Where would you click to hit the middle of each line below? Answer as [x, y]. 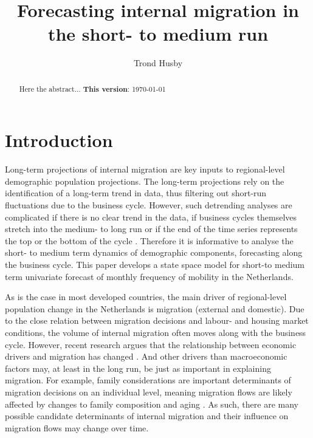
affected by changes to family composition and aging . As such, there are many [152, 404]
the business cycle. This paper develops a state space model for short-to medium [155, 265]
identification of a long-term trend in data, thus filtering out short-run [136, 193]
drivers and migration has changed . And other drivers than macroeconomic [146, 356]
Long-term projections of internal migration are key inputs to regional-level [145, 169]
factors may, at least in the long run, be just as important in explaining [138, 368]
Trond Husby [158, 63]
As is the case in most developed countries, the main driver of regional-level [146, 297]
